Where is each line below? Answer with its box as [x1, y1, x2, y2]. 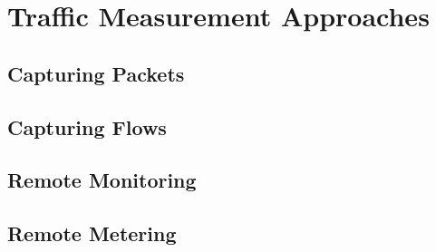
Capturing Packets [7, 59, 185, 87]
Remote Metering [7, 219, 177, 247]
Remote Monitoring [7, 166, 197, 194]
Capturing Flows [7, 112, 167, 141]
